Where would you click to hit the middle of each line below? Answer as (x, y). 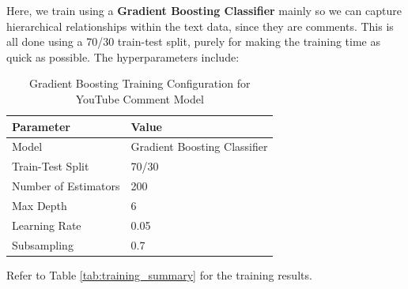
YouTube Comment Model (140, 98)
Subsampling (43, 244)
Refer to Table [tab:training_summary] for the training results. (159, 274)
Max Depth (40, 205)
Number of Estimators (66, 186)
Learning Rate (47, 225)
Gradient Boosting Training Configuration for (140, 83)
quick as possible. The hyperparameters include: (123, 56)
